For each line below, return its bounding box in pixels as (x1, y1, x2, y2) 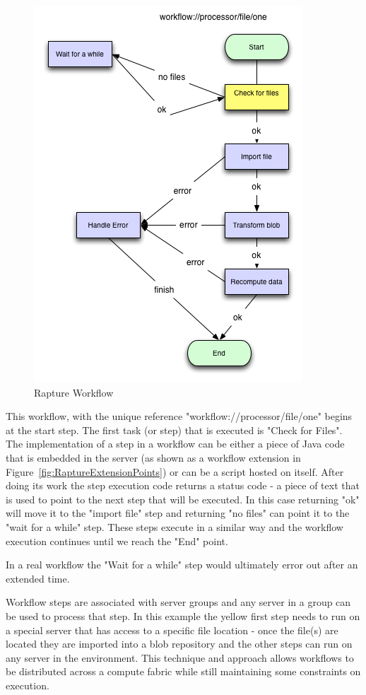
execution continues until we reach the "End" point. (6, 533, 228, 548)
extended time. (6, 571, 70, 585)
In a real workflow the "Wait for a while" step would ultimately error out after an (6, 557, 358, 572)
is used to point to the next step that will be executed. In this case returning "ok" (6, 491, 360, 506)
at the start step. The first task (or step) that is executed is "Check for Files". (6, 422, 343, 437)
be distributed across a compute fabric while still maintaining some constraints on (6, 664, 361, 679)
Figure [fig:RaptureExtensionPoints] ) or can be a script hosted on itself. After (6, 464, 344, 479)
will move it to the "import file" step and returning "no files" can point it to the (6, 506, 350, 520)
